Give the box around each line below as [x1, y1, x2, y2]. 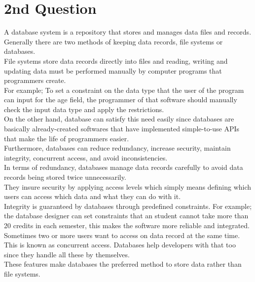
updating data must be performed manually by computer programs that [4, 65, 222, 76]
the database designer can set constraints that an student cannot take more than [4, 210, 249, 221]
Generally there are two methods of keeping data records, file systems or [4, 36, 223, 46]
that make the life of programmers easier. [4, 133, 129, 143]
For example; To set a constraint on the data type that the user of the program [4, 84, 244, 95]
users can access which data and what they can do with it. [4, 191, 181, 201]
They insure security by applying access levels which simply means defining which [4, 181, 252, 192]
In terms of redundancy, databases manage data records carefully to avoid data [4, 162, 243, 172]
